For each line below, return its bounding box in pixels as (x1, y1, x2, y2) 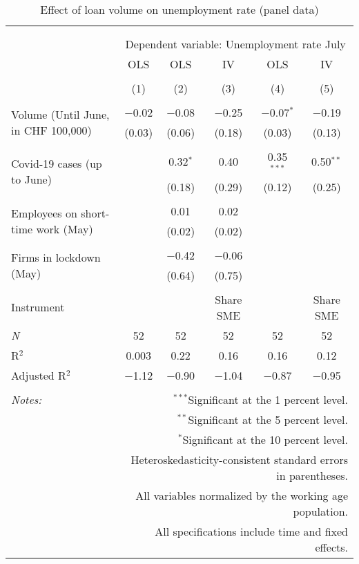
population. (293, 503, 348, 519)
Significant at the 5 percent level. (188, 411, 348, 427)
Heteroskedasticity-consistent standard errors (130, 451, 348, 467)
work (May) (36, 220, 93, 237)
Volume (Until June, (11, 106, 110, 122)
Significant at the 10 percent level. (182, 431, 348, 447)
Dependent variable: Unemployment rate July (125, 36, 346, 52)
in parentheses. (276, 467, 348, 483)
